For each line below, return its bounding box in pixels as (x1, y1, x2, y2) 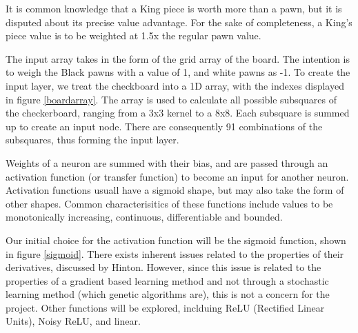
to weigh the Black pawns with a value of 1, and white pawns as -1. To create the (6, 65, 350, 79)
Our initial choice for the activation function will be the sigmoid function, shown (6, 232, 346, 247)
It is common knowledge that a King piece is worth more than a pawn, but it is (6, 1, 342, 15)
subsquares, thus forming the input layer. (6, 132, 179, 147)
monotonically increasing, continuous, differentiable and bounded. (6, 210, 283, 224)
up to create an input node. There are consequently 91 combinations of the (6, 119, 323, 133)
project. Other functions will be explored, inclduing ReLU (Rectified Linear (6, 300, 325, 314)
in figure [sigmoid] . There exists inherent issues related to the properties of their (6, 246, 344, 261)
